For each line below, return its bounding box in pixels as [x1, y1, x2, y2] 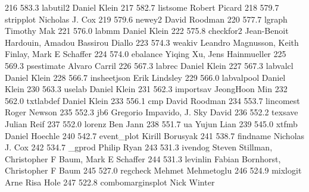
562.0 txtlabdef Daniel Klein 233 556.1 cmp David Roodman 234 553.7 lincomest [5, 94, 300, 106]
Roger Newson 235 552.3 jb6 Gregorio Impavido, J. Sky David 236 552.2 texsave [5, 106, 298, 118]
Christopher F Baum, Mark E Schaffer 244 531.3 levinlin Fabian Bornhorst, [5, 152, 281, 165]
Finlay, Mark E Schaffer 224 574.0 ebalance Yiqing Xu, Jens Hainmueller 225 [5, 48, 286, 60]
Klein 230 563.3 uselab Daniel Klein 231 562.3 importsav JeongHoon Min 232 [5, 83, 288, 95]
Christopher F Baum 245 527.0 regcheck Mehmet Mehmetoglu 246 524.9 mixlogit [5, 164, 302, 177]
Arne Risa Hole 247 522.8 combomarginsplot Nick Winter [5, 175, 215, 188]
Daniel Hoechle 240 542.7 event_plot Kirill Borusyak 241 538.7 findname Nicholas [5, 129, 305, 141]
